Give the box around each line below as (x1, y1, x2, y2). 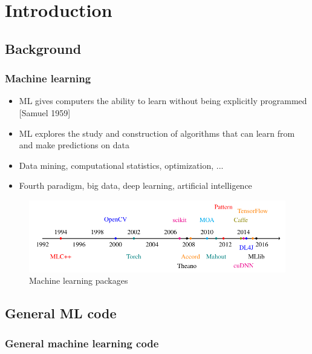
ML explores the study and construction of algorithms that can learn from (19, 126, 295, 139)
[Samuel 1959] (19, 106, 71, 119)
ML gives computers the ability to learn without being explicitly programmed (19, 94, 307, 107)
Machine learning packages (29, 274, 128, 287)
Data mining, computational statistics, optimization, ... (19, 159, 224, 171)
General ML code (5, 304, 117, 323)
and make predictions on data (19, 139, 129, 151)
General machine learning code (5, 335, 159, 350)
